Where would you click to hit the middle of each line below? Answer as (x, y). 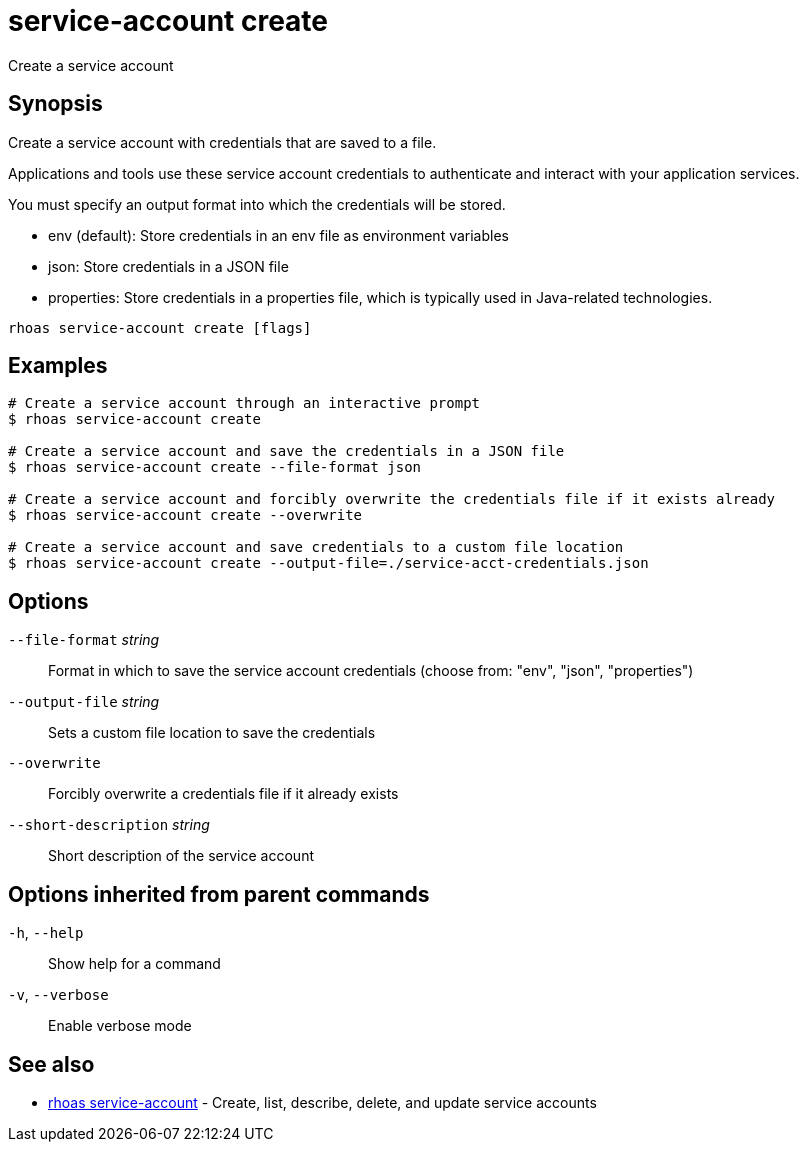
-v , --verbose (58, 995)
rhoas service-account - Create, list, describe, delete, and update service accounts (322, 1102)
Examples (58, 366)
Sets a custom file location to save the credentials (212, 733)
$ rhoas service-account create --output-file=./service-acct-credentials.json (328, 563)
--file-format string (84, 640)
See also (51, 1064)
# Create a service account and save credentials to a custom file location (316, 547)
